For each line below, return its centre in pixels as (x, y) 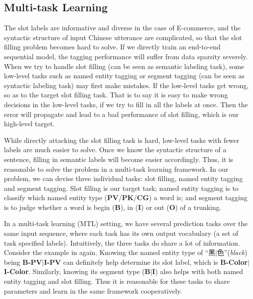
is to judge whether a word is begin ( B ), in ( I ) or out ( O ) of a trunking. (113, 207)
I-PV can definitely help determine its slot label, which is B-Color (146, 262)
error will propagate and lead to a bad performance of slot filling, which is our (121, 114)
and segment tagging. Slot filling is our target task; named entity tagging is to (121, 188)
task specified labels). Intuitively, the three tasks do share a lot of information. (122, 242)
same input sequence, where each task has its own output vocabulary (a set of (121, 233)
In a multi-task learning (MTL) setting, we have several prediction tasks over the (126, 223)
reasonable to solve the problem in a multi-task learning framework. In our (116, 169)
